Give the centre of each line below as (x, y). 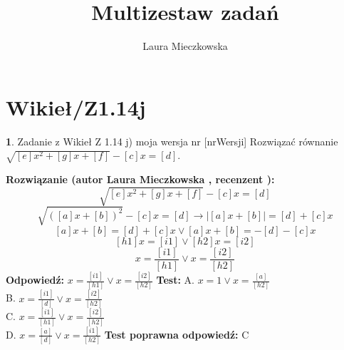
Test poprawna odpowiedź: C (177, 334)
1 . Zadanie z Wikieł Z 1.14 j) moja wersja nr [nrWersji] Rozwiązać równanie (172, 141)
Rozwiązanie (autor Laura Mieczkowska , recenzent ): (140, 179)
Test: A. (175, 280)
